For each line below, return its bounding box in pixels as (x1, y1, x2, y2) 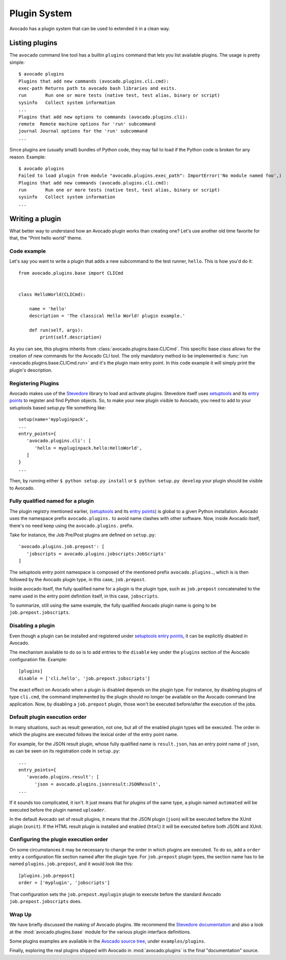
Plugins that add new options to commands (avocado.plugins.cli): (18, 114, 188, 120)
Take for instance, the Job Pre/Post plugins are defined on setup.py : (9, 532, 157, 538)
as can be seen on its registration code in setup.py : (9, 748, 120, 754)
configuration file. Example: (9, 656, 67, 662)
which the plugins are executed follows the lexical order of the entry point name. (9, 732, 178, 738)
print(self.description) (40, 334, 102, 340)
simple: (9, 59, 25, 65)
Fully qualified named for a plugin (9, 498, 94, 505)
